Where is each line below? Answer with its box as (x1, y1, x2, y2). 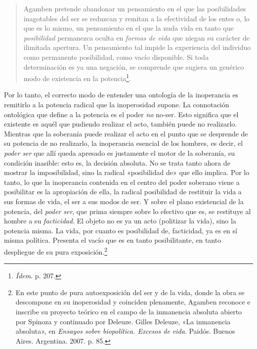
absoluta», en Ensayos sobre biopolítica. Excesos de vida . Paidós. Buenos (15, 326, 235, 336)
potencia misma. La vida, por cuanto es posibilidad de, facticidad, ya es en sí (4, 225, 237, 235)
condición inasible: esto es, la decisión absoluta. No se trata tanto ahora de (4, 157, 230, 168)
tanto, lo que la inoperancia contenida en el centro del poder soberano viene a (4, 176, 240, 187)
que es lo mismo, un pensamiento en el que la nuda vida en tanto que (23, 23, 234, 33)
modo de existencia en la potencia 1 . (23, 72, 131, 83)
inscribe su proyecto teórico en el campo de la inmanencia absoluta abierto (15, 306, 242, 316)
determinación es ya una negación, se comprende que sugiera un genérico (23, 61, 244, 72)
